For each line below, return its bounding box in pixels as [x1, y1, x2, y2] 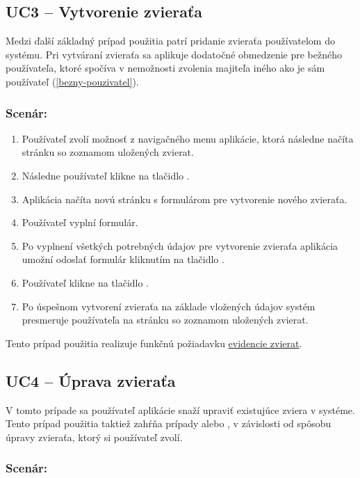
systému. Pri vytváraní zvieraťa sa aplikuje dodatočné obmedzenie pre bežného [6, 47, 342, 61]
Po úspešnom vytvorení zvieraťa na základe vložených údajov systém [22, 298, 316, 313]
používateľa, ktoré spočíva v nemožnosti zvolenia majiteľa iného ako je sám [6, 61, 325, 75]
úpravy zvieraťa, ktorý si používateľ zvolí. [6, 429, 183, 444]
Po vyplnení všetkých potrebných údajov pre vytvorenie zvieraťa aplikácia [22, 238, 338, 253]
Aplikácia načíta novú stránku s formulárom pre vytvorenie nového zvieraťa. [22, 191, 347, 206]
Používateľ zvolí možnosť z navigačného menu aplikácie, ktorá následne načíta [22, 131, 354, 145]
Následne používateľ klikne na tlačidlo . [22, 168, 190, 182]
